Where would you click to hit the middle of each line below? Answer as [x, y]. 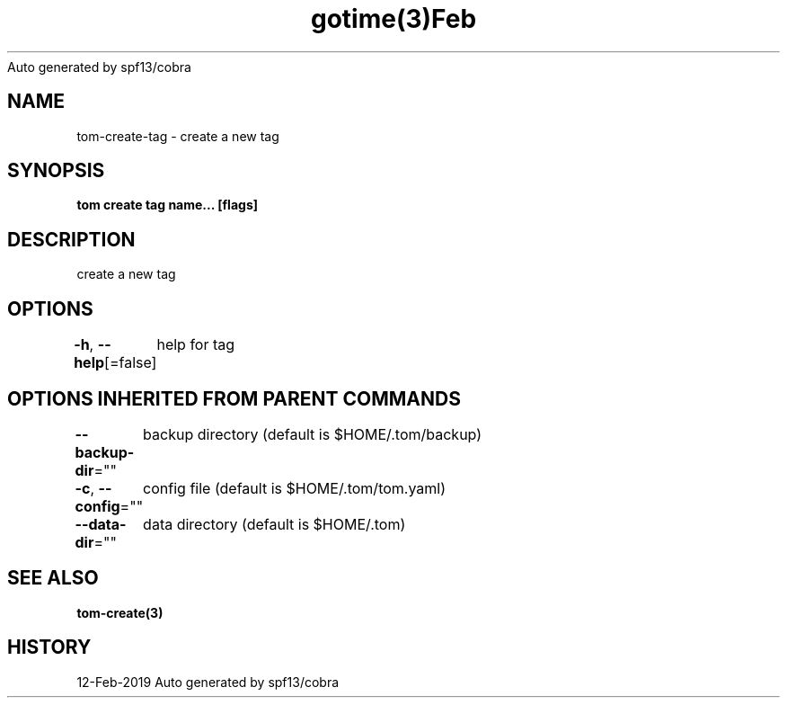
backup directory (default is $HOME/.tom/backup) [313, 434]
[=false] [131, 363]
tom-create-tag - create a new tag [178, 136]
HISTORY [49, 647]
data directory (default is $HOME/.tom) [274, 524]
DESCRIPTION [71, 239]
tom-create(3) [120, 612]
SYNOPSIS [56, 171]
